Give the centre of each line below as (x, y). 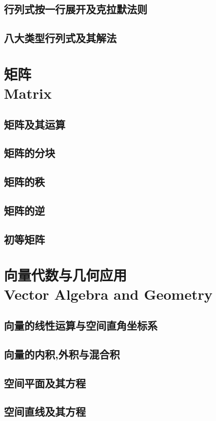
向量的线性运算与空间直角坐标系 (81, 325)
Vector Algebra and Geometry (108, 294)
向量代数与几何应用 (66, 275)
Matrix (28, 93)
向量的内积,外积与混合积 (62, 354)
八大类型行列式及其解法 (60, 38)
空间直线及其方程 (45, 411)
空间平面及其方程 (45, 383)
